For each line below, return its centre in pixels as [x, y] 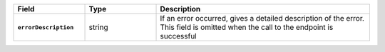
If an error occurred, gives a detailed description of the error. [262, 18]
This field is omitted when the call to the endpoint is [247, 27]
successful [178, 36]
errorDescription [46, 27]
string [98, 27]
